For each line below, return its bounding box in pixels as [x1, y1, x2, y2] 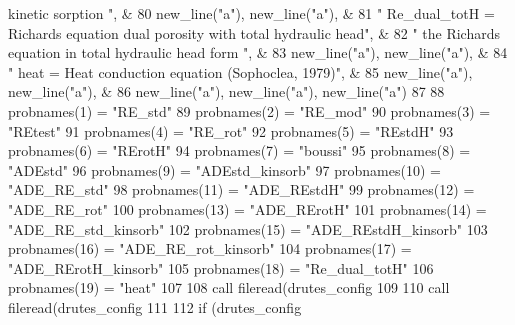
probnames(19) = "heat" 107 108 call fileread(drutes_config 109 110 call [8, 277, 450, 298]
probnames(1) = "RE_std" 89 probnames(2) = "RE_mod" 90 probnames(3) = [8, 100, 491, 121]
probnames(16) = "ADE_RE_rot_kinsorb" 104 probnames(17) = [8, 238, 412, 259]
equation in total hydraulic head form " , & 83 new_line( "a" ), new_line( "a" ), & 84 [8, 42, 508, 63]
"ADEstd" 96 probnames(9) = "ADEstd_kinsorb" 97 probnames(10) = [8, 159, 441, 180]
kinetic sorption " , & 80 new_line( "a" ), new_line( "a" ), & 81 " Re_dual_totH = [8, 3, 495, 23]
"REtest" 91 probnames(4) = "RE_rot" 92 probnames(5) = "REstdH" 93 [8, 120, 454, 141]
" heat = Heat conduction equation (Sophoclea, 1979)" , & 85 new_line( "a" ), [8, 61, 473, 82]
